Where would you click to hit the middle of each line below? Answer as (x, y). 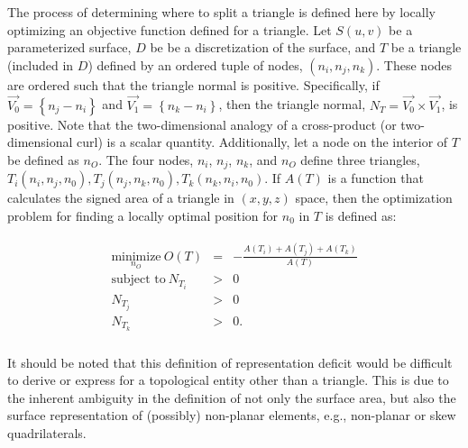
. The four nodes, (146, 159)
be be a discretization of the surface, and (263, 47)
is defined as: (361, 215)
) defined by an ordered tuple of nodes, (195, 64)
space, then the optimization (374, 198)
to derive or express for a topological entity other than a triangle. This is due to (228, 380)
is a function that (376, 178)
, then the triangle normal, (292, 104)
